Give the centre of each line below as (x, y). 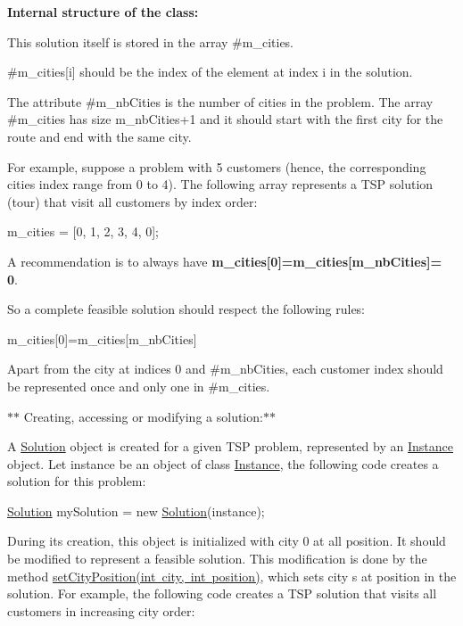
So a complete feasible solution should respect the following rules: (186, 309)
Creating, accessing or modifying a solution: (143, 416)
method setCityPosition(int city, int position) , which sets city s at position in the (232, 576)
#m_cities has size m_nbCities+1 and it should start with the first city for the (225, 119)
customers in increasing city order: (101, 610)
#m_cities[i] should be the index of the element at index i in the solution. (210, 72)
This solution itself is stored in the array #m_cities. (151, 41)
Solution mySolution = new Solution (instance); (136, 511)
